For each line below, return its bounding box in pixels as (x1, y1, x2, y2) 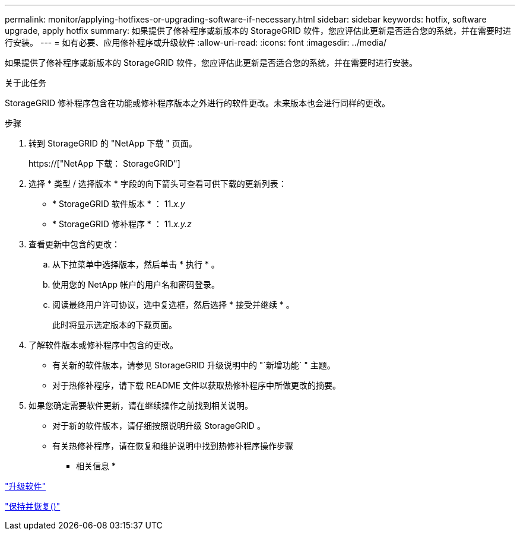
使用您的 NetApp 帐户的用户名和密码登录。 (52, 279, 220, 289)
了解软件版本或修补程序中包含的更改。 (28, 340, 178, 350)
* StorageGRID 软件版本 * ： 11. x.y (52, 199, 185, 209)
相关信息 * (76, 461, 116, 471)
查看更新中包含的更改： (28, 239, 120, 249)
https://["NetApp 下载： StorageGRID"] (28, 158, 180, 168)
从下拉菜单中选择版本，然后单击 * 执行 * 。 (52, 259, 220, 269)
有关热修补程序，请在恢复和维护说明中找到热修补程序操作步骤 (52, 441, 293, 451)
